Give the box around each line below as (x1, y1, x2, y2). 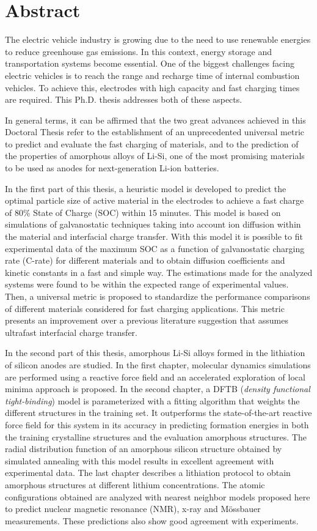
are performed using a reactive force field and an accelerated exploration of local (5, 370, 305, 383)
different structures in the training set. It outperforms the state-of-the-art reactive (5, 406, 312, 419)
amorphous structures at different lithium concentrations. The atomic (5, 478, 265, 491)
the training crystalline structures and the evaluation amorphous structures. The (5, 430, 307, 443)
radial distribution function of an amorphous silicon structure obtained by (5, 442, 282, 455)
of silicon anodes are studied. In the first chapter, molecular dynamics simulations (5, 358, 311, 371)
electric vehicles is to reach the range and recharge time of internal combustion (5, 69, 300, 81)
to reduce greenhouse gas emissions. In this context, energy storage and (5, 45, 272, 58)
